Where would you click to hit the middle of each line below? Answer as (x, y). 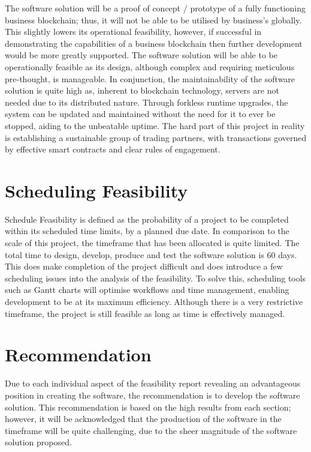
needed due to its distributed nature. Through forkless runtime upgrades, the (147, 102)
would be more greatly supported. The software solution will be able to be (141, 55)
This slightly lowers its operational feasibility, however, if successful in (133, 32)
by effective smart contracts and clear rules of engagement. (113, 149)
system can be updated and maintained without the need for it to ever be (140, 114)
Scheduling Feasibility (96, 190)
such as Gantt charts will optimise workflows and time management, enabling (147, 290)
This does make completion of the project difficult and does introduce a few (144, 266)
